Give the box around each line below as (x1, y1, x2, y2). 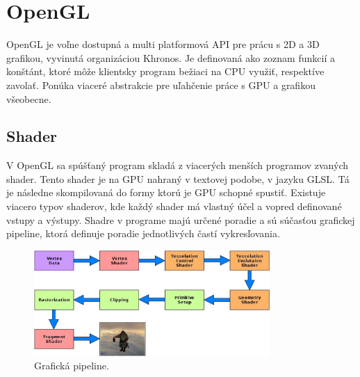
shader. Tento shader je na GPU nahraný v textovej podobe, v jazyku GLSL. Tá (6, 171, 350, 186)
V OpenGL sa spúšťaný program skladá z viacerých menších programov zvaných (6, 158, 349, 173)
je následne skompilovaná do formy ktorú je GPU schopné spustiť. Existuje (6, 185, 326, 200)
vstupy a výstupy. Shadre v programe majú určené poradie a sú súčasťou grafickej (6, 212, 355, 227)
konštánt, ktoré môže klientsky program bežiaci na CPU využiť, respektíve (6, 64, 325, 79)
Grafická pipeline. (34, 358, 109, 373)
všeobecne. (6, 91, 51, 106)
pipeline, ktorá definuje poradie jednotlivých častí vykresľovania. (6, 226, 280, 241)
